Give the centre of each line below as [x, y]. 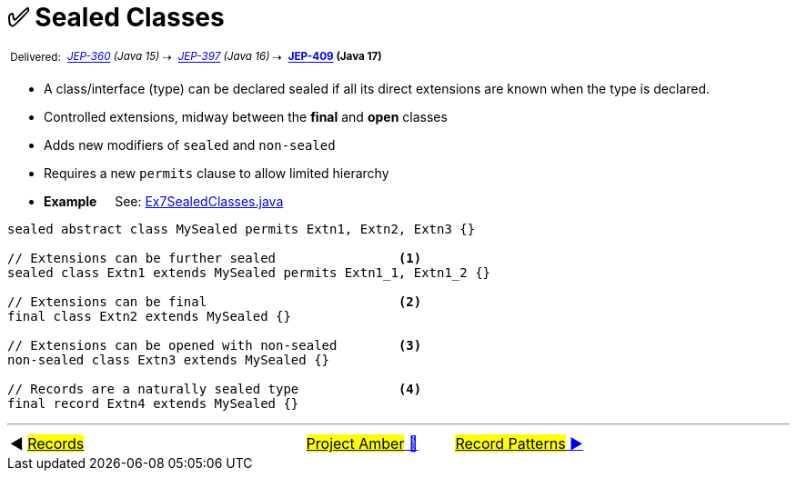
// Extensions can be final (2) [215, 302]
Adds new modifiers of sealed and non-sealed [190, 145]
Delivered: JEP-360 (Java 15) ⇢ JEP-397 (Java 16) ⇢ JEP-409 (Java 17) [196, 57]
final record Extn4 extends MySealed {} [153, 404]
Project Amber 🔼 [362, 444]
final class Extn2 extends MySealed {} [149, 317]
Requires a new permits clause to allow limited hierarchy [217, 174]
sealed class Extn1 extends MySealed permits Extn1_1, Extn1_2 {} [249, 273]
